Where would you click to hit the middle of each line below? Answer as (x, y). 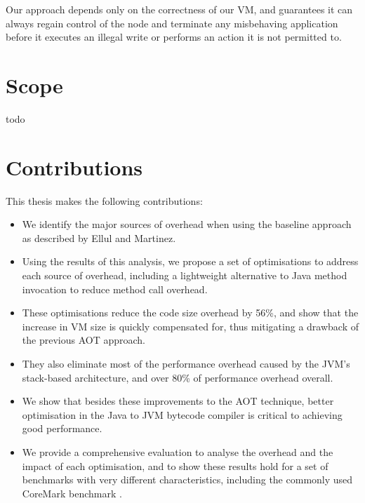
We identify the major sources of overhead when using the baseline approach (187, 224)
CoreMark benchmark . (72, 493)
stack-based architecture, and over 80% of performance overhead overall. (178, 377)
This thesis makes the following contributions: (104, 200)
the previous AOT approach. (84, 340)
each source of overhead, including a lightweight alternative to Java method (185, 275)
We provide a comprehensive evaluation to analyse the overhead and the (178, 451)
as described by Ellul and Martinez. (99, 237)
